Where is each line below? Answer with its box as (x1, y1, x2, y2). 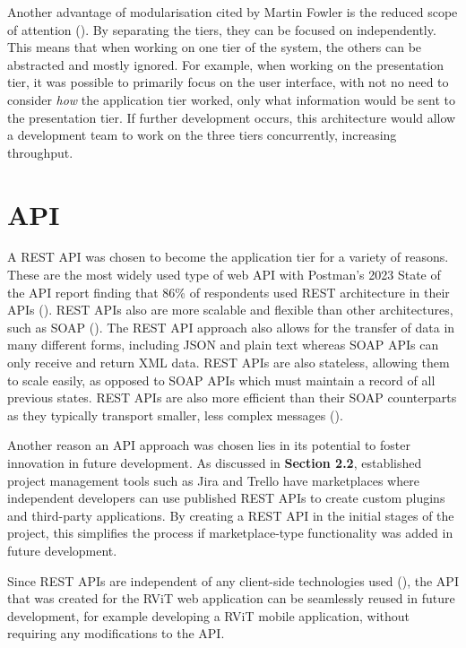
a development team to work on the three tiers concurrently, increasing (7, 125, 397, 144)
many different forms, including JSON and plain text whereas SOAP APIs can (7, 335, 439, 354)
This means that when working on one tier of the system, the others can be (7, 38, 422, 56)
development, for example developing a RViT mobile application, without (7, 606, 410, 625)
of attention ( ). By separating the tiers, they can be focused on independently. (7, 20, 436, 39)
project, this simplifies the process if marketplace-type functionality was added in (7, 523, 453, 542)
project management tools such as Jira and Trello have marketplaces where (7, 471, 419, 489)
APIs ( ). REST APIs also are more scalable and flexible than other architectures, (7, 300, 453, 319)
